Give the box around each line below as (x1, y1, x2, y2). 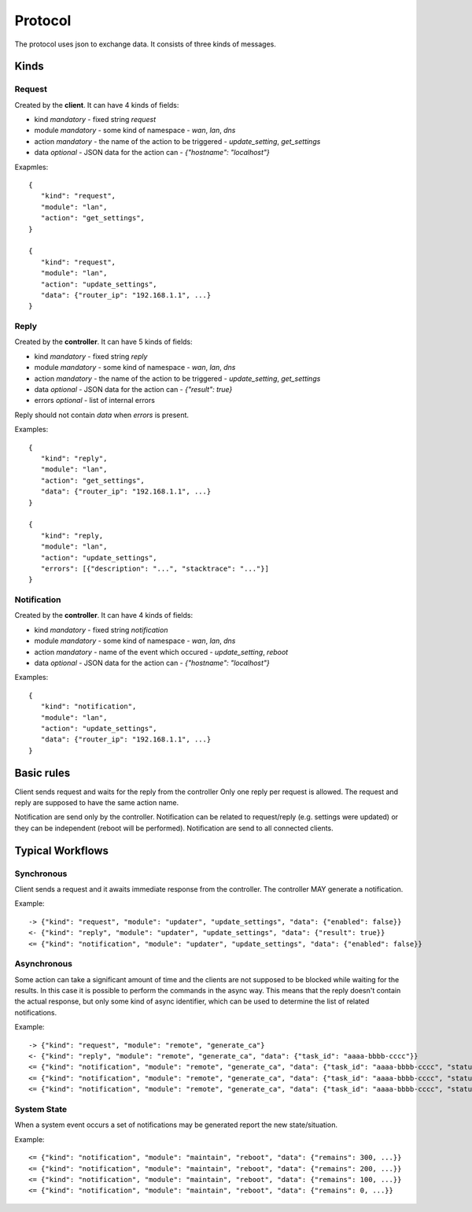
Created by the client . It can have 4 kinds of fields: (14, 100, 179, 109)
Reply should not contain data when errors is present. (14, 410, 189, 419)
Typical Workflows (14, 844, 109, 857)
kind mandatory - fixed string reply (34, 351, 148, 361)
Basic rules (14, 766, 71, 779)
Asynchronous (14, 959, 72, 970)
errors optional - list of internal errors (34, 396, 155, 405)
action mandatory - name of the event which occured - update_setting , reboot (34, 647, 289, 656)
